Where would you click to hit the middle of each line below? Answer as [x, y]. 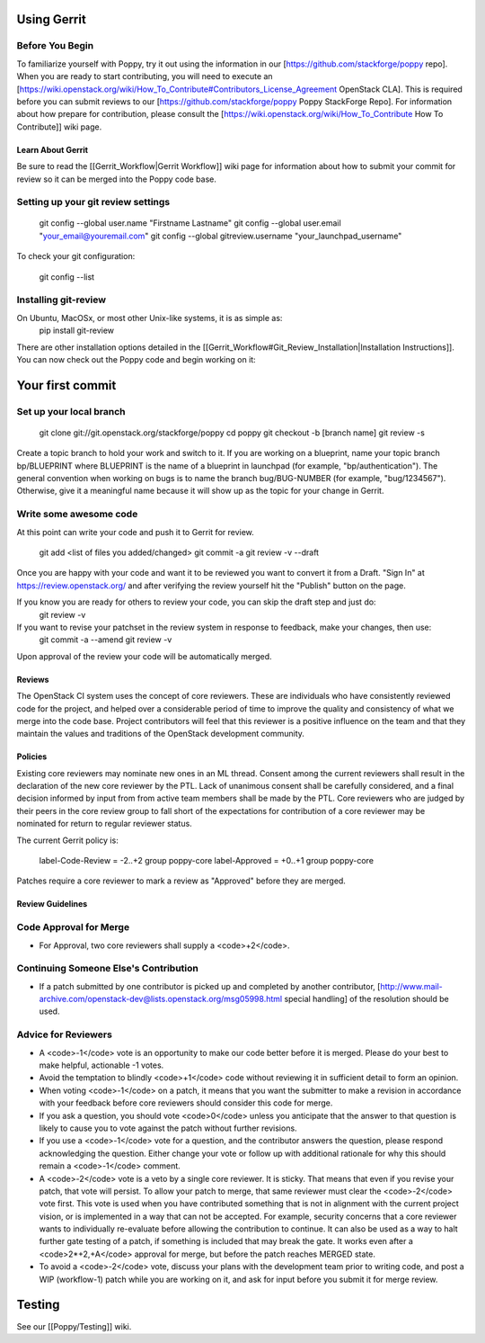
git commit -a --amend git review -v [106, 640]
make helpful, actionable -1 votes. [101, 1065]
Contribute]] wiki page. [59, 127]
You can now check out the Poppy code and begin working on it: [136, 359]
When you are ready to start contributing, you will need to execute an [145, 76]
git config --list [66, 277]
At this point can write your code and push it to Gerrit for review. [136, 532]
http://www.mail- [412, 986]
